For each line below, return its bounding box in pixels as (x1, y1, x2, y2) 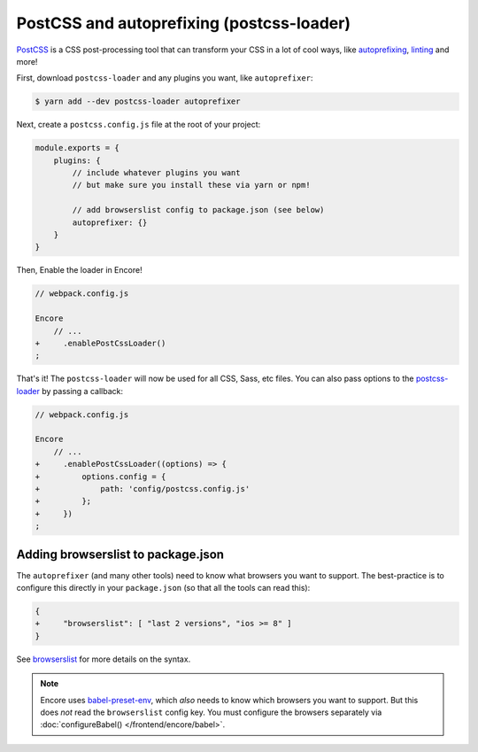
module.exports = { (35, 143, 119, 153)
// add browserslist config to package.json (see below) (72, 205, 325, 215)
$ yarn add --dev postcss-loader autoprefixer (35, 97, 241, 106)
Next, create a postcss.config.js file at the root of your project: (16, 120, 261, 130)
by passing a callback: (41, 385, 124, 396)
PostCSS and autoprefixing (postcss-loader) (16, 13, 351, 33)
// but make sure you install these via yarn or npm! (72, 180, 311, 190)
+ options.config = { (35, 471, 166, 482)
